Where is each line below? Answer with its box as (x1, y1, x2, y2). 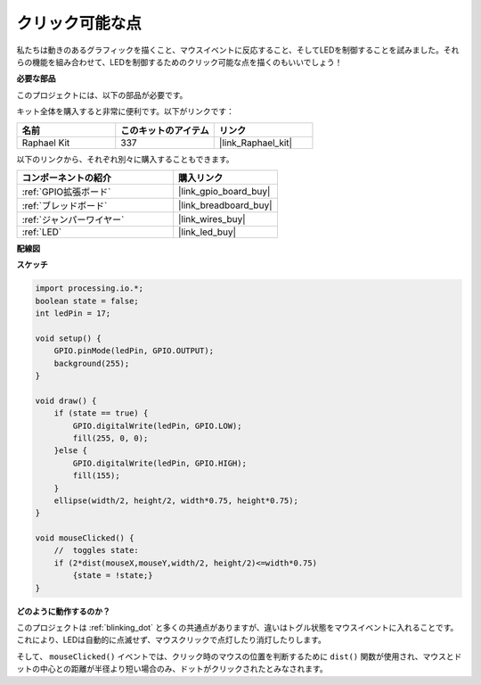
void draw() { (35, 395, 97, 406)
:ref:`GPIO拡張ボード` (21, 186, 111, 198)
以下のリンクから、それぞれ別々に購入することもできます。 (16, 153, 235, 164)
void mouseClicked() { (35, 533, 135, 543)
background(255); (53, 358, 130, 368)
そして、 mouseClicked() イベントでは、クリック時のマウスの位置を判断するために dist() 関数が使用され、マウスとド (16, 651, 462, 662)
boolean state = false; (35, 295, 140, 306)
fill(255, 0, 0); (72, 433, 149, 443)
